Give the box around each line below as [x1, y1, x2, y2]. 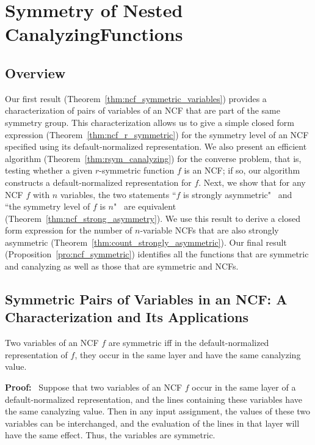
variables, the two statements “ [60, 188, 176, 200]
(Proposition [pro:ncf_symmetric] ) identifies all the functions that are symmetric [5, 248, 309, 260]
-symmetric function [99, 164, 175, 177]
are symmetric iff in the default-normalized [108, 336, 269, 349]
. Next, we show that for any [198, 175, 306, 188]
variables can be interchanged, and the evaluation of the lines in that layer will [5, 416, 300, 429]
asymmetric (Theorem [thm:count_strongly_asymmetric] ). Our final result [5, 235, 287, 248]
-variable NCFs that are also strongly [140, 224, 279, 237]
